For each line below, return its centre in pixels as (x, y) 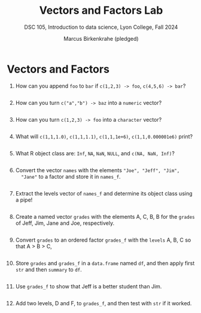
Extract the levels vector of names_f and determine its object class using (104, 193)
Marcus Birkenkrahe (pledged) (101, 38)
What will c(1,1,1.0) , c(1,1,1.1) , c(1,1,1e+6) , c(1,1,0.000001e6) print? (104, 136)
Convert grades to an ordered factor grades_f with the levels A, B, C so (103, 240)
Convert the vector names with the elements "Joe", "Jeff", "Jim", (98, 170)
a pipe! (24, 200)
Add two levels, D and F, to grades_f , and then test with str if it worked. (103, 303)
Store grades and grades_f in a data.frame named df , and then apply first (105, 263)
